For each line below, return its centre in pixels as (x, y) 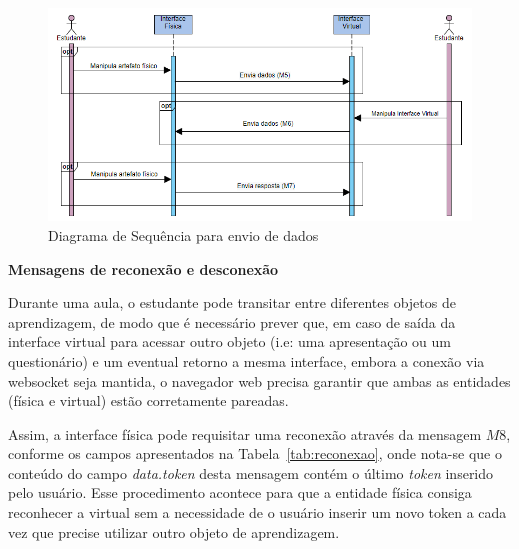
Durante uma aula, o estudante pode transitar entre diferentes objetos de (232, 302)
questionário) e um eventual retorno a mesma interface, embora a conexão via (246, 360)
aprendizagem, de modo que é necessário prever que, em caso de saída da (232, 321)
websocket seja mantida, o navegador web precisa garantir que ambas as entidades (259, 380)
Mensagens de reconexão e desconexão (143, 268)
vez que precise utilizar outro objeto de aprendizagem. (174, 531)
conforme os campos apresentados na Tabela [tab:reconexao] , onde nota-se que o (255, 453)
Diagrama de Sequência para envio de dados (183, 234)
